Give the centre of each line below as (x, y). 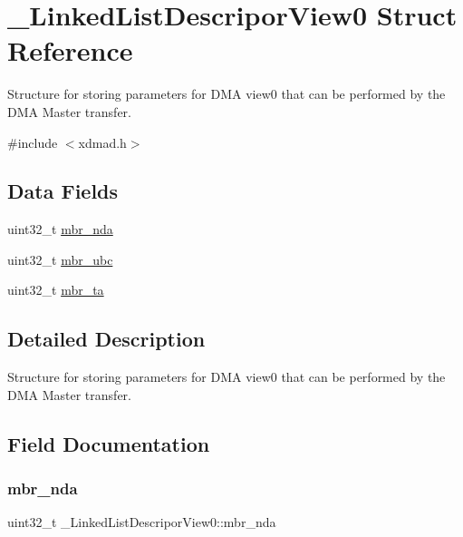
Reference (70, 50)
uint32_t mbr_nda (60, 229)
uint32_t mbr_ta (56, 290)
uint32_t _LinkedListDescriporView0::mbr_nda (142, 522)
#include (33, 142)
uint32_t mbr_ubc (60, 259)
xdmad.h (102, 142)
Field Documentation (109, 443)
